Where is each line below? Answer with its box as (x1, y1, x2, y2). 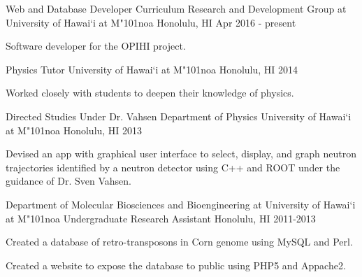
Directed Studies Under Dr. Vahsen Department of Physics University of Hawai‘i (6, 108, 352, 123)
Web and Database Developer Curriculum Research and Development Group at (6, 1, 347, 15)
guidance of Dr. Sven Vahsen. (6, 173, 131, 188)
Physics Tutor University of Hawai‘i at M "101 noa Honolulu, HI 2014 (6, 62, 298, 76)
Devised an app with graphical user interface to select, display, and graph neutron (6, 146, 357, 161)
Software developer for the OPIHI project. (6, 38, 186, 53)
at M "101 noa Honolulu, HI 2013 (6, 122, 143, 137)
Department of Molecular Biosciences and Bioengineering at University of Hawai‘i (6, 197, 356, 211)
